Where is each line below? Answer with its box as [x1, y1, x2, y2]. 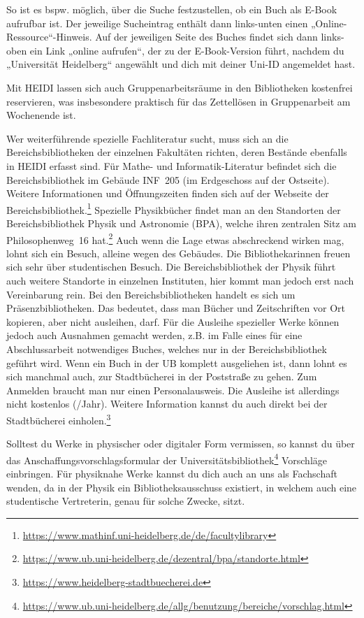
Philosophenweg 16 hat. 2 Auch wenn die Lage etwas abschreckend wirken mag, [6, 230, 344, 247]
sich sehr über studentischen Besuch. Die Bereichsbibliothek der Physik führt [6, 259, 336, 274]
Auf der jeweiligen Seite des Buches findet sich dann [95, 29, 318, 44]
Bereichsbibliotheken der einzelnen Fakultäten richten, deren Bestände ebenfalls [6, 145, 347, 159]
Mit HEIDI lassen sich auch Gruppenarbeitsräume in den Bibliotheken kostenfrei [6, 80, 353, 94]
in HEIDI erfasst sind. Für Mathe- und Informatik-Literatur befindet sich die [6, 158, 337, 173]
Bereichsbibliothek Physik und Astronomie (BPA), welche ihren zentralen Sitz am [6, 215, 356, 230]
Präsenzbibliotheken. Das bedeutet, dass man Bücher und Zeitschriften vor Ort [6, 301, 345, 315]
